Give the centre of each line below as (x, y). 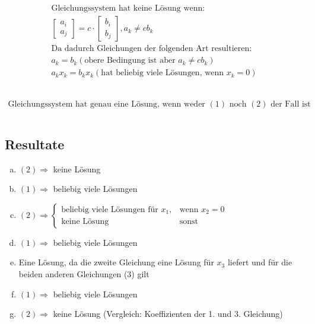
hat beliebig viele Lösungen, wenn (163, 73)
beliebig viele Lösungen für (110, 210)
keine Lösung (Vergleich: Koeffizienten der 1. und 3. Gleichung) (168, 314)
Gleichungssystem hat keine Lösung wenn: (128, 9)
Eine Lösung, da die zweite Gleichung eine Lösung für (116, 262)
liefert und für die (260, 262)
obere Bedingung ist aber (130, 61)
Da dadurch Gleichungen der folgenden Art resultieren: (152, 49)
